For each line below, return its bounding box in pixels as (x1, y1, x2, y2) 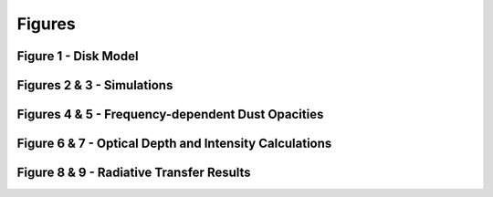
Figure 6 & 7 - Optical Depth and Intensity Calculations (16, 136, 332, 151)
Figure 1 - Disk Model (16, 48, 139, 64)
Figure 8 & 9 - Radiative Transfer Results (16, 165, 251, 181)
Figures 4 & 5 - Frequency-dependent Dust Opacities (16, 107, 324, 122)
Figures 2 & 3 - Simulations (16, 78, 173, 93)
